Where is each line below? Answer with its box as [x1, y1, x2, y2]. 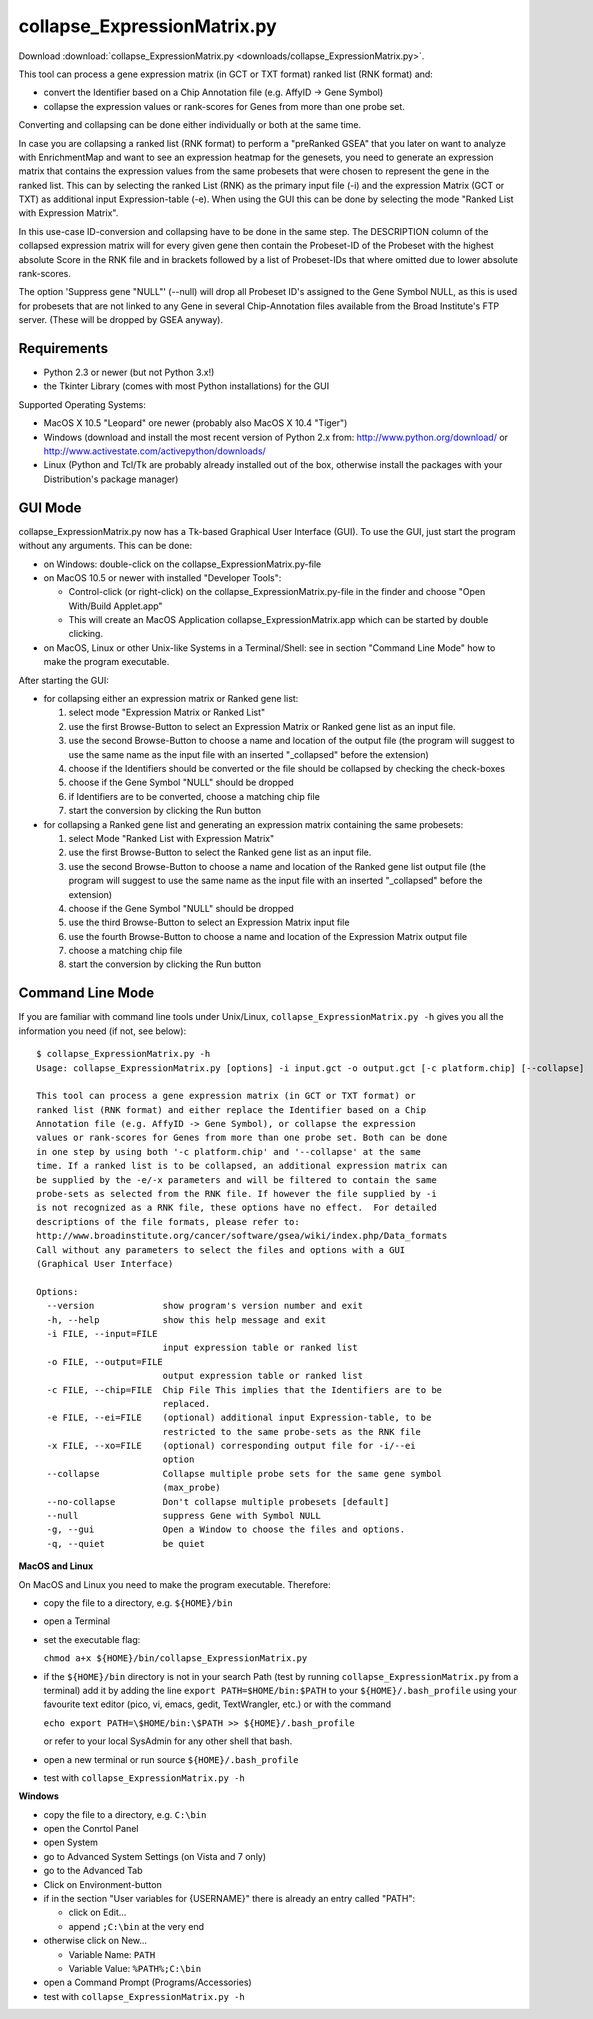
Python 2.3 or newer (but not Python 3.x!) [43, 366, 215, 379]
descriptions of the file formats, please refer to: [36, 1216, 300, 1227]
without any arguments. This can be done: [18, 540, 193, 552]
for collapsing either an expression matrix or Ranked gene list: [43, 693, 299, 705]
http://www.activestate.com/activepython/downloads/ [43, 445, 267, 457]
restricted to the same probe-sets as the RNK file [162, 1426, 422, 1437]
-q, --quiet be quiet [46, 1538, 205, 1549]
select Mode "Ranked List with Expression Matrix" [68, 832, 275, 844]
